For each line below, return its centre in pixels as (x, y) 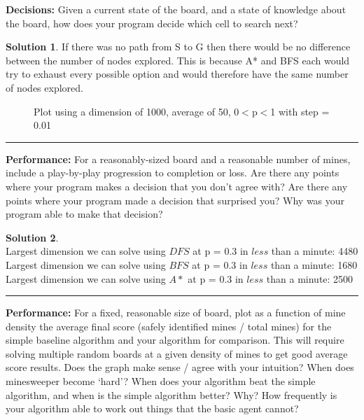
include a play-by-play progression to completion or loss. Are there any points (173, 173)
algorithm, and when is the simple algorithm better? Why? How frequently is (171, 394)
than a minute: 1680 (314, 264)
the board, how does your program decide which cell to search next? (152, 23)
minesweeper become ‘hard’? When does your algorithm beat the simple (161, 381)
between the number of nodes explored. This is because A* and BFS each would (178, 60)
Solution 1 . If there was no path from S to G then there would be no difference (178, 47)
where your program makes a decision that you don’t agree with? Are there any (177, 186)
